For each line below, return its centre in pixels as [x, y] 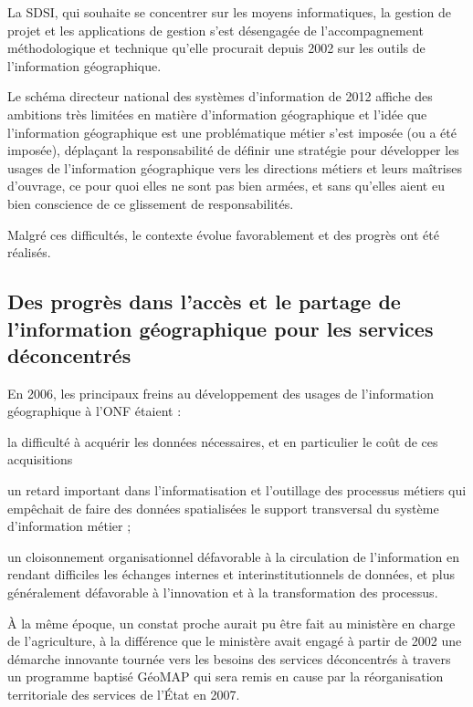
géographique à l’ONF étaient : [95, 411]
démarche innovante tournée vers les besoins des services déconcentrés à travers [229, 658]
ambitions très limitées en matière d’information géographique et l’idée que [217, 114]
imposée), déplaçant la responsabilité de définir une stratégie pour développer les [233, 150]
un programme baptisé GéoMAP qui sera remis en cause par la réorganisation [226, 676]
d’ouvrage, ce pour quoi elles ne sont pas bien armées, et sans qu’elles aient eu [226, 186]
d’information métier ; [69, 526]
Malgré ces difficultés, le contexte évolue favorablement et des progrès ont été [223, 234]
